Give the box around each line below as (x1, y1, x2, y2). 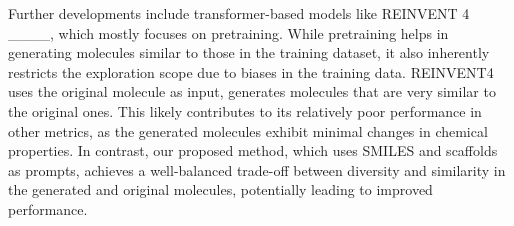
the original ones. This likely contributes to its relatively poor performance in (8, 100, 482, 121)
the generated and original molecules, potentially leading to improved (8, 179, 433, 200)
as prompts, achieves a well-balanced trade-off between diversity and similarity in (8, 159, 506, 180)
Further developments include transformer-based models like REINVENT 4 (8, 3, 470, 23)
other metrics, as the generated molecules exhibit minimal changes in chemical (8, 120, 488, 141)
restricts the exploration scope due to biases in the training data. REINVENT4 (8, 61, 494, 82)
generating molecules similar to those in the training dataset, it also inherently (8, 42, 490, 63)
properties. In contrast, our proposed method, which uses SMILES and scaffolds (8, 140, 498, 161)
